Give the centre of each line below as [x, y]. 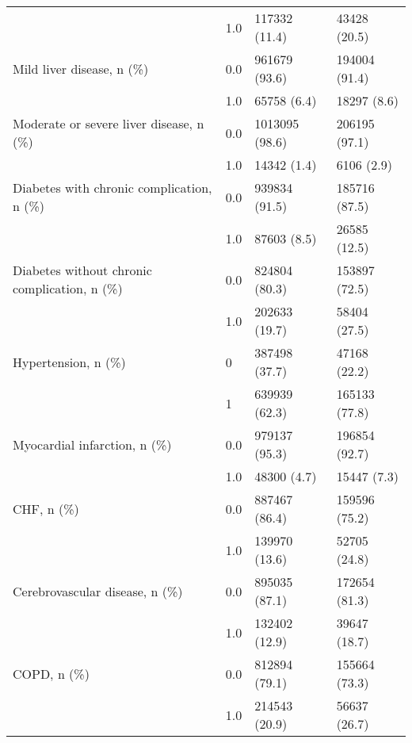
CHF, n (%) [46, 508]
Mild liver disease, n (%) [81, 68]
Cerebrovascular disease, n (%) [98, 591]
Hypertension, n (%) [69, 362]
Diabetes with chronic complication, [113, 188]
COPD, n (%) [51, 673]
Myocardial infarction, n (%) [92, 444]
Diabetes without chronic [82, 270]
